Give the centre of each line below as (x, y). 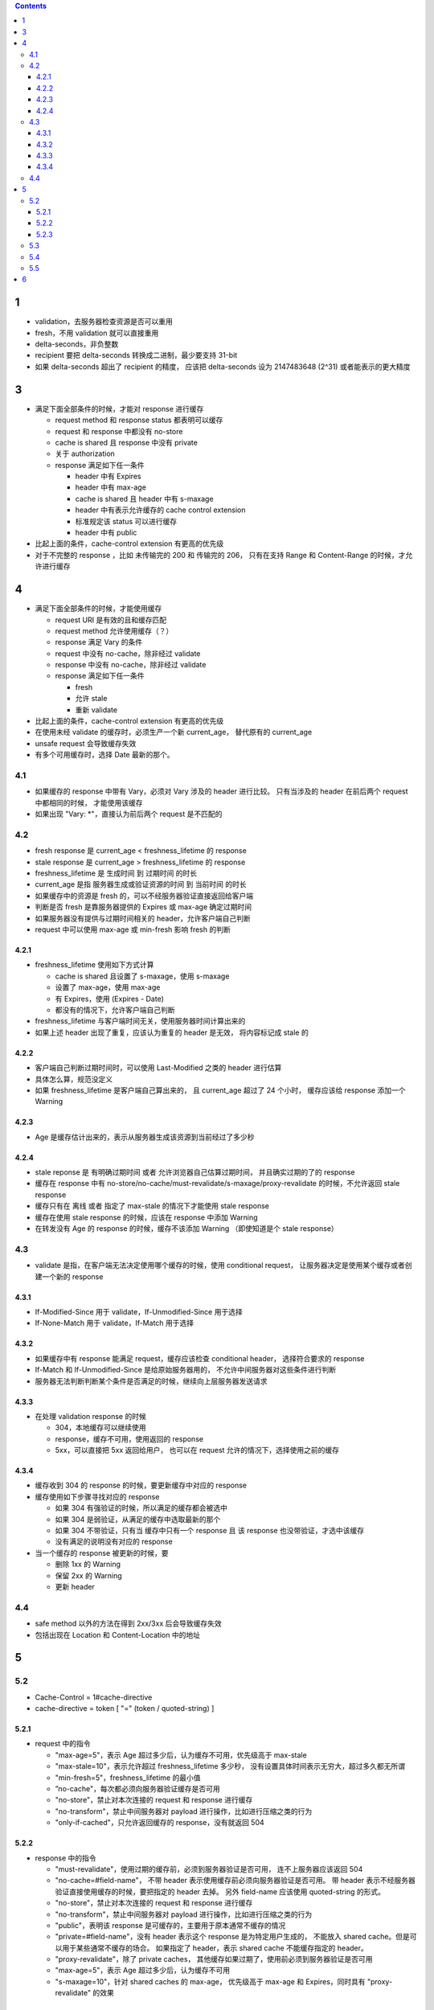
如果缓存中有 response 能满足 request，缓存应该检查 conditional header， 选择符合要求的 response (200, 1358)
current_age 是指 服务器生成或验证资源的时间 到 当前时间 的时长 (141, 884)
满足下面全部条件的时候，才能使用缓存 (98, 609)
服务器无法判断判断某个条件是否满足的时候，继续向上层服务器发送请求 (151, 1381)
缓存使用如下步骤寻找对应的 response (97, 1496)
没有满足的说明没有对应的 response (114, 1542)
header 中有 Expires (108, 476)
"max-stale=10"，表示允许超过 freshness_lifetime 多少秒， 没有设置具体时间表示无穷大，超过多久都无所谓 (230, 1766)
